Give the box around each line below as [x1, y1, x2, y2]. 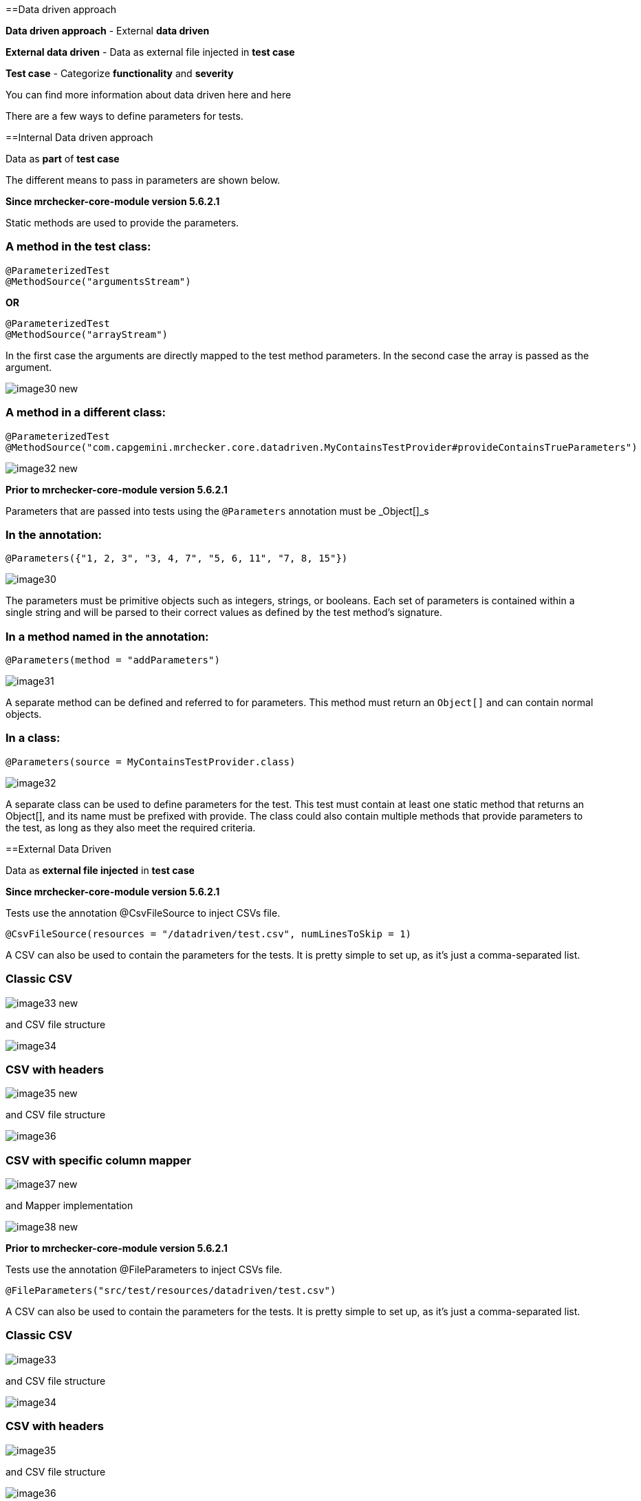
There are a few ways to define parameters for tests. [6, 110, 243, 122]
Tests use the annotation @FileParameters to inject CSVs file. [6, 1264, 283, 1275]
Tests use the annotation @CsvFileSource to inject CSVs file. [6, 906, 281, 919]
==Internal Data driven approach [6, 131, 153, 143]
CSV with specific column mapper [6, 1153, 191, 1167]
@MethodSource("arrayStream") [6, 328, 169, 340]
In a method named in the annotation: [6, 629, 209, 643]
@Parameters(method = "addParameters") [6, 654, 220, 666]
